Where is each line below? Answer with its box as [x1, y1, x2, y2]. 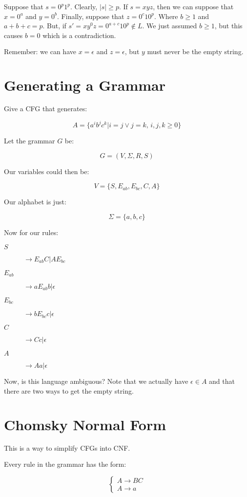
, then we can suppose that [153, 1, 234, 11]
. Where [154, 11, 178, 21]
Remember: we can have [4, 46, 76, 57]
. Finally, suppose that [57, 11, 124, 21]
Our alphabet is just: [4, 197, 66, 207]
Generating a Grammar [4, 75, 165, 95]
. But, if [42, 20, 66, 31]
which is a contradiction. [42, 30, 116, 40]
